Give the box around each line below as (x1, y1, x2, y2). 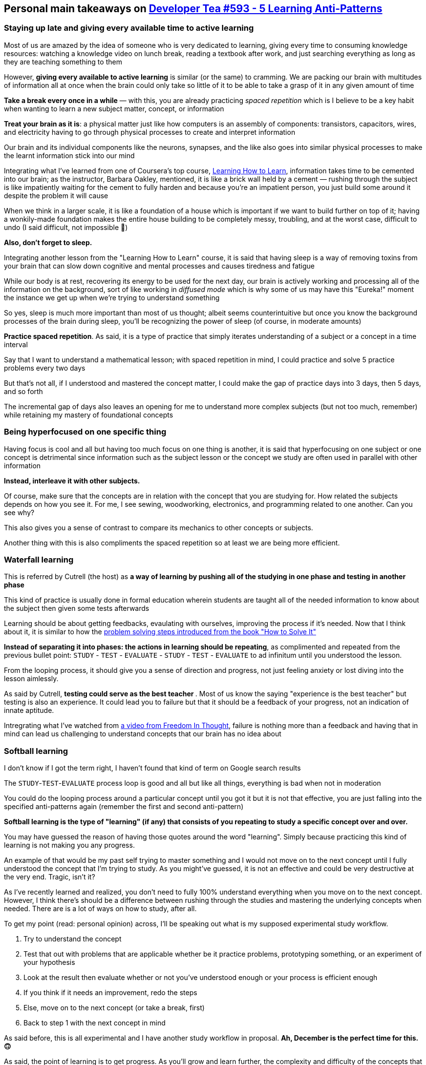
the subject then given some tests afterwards (4, 604, 149, 613)
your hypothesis (23, 958, 75, 967)
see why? (4, 508, 35, 517)
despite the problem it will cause (4, 191, 108, 200)
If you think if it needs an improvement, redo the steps (23, 988, 197, 997)
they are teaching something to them (4, 57, 122, 66)
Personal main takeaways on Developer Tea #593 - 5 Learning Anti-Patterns (4, 2, 383, 15)
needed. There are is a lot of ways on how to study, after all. (4, 904, 197, 913)
